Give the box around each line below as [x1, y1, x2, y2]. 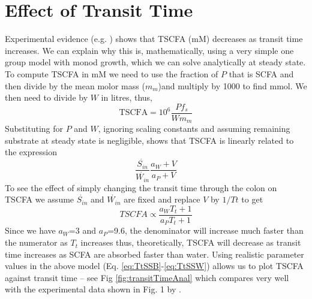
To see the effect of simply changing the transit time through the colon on [5, 181, 277, 194]
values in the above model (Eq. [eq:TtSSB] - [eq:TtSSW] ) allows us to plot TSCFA [5, 259, 304, 272]
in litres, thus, [101, 91, 152, 104]
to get [241, 193, 263, 206]
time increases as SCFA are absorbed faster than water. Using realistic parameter [5, 247, 304, 260]
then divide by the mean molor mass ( [5, 79, 145, 92]
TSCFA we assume [5, 193, 74, 206]
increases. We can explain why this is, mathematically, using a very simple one [5, 44, 294, 56]
